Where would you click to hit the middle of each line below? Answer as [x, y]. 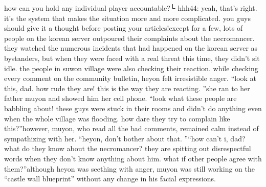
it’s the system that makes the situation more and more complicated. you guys [127, 18]
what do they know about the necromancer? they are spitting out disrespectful [128, 148]
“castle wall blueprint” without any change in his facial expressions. [110, 179]
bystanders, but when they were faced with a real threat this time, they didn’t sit [132, 58]
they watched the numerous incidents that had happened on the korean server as [131, 48]
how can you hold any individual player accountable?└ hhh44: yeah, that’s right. [131, 8]
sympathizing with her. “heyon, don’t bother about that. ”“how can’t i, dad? [125, 138]
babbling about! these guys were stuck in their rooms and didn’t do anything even [133, 108]
